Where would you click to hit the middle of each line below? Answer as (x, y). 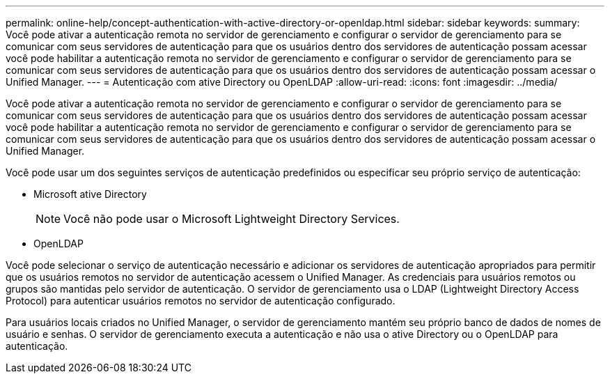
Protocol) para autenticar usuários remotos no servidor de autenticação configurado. (201, 301)
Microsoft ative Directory (90, 194)
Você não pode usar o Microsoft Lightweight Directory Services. (232, 219)
